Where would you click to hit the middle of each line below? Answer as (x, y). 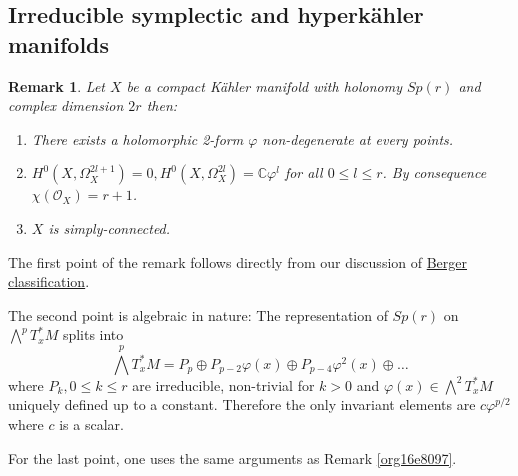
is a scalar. (91, 423)
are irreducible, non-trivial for (223, 384)
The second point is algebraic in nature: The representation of (198, 314)
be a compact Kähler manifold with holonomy (264, 85)
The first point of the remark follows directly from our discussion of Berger (238, 261)
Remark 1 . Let (56, 85)
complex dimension (66, 105)
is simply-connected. (109, 227)
